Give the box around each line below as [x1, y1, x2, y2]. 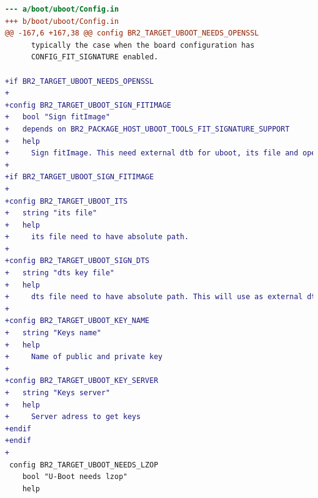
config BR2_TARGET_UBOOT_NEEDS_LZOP [9, 460, 158, 469]
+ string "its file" [5, 209, 97, 218]
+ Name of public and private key [5, 352, 163, 362]
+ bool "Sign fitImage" [5, 113, 110, 122]
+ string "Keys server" [5, 388, 110, 397]
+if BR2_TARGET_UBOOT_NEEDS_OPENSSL [5, 76, 154, 86]
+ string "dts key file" [5, 269, 114, 278]
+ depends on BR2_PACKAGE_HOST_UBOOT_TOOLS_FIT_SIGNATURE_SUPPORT [5, 124, 290, 133]
